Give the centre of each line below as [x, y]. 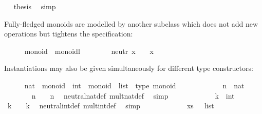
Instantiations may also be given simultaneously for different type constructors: [129, 68]
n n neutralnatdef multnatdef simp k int [133, 95]
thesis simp [35, 6]
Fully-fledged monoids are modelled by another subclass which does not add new [131, 23]
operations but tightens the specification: [69, 34]
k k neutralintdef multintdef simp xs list [111, 106]
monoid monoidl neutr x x [89, 51]
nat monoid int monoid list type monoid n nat [134, 85]
